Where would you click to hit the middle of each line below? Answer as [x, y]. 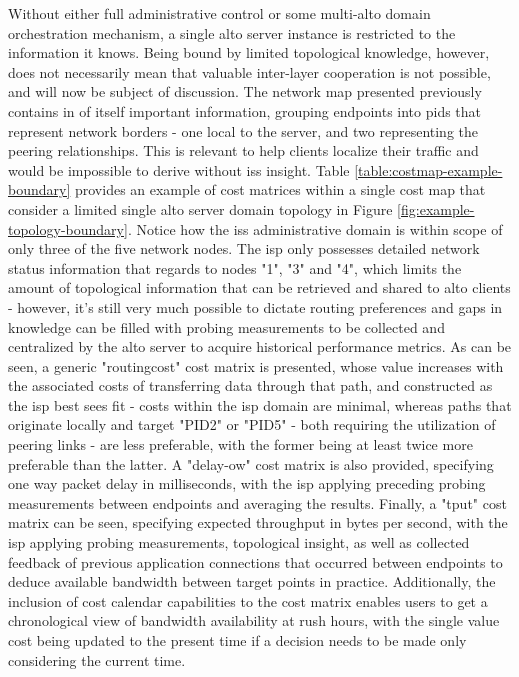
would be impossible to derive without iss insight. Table [179, 169]
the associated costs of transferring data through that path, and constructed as [250, 385]
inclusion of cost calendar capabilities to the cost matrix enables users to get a [248, 600]
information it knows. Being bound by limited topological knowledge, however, [249, 52]
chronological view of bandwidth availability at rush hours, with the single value [254, 620]
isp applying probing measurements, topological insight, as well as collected [239, 542]
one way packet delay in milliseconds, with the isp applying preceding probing [247, 483]
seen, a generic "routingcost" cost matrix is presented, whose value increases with [256, 365]
